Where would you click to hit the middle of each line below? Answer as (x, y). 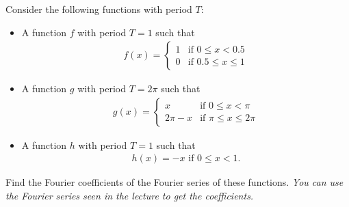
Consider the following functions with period (99, 9)
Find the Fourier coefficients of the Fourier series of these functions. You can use (174, 182)
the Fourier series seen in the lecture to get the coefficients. (130, 196)
